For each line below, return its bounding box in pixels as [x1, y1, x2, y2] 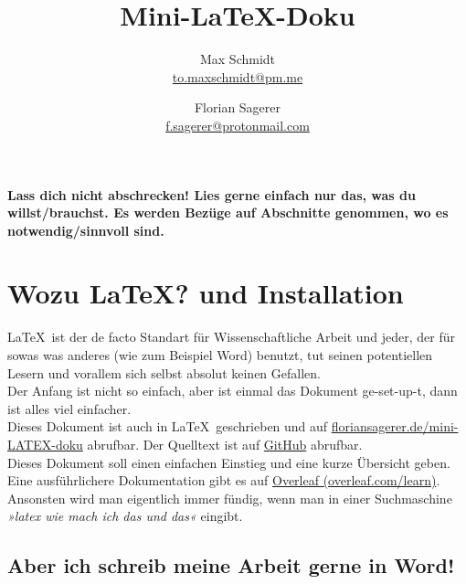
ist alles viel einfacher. [7, 398, 132, 418]
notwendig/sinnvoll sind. [7, 220, 164, 239]
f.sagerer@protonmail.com [165, 115, 310, 134]
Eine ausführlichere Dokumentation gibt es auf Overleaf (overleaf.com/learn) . [7, 471, 440, 490]
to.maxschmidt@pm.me [172, 67, 303, 86]
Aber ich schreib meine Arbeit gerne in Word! [7, 551, 455, 579]
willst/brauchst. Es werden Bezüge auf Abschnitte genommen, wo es [7, 203, 449, 222]
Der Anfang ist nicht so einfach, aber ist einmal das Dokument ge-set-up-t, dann [7, 381, 458, 400]
